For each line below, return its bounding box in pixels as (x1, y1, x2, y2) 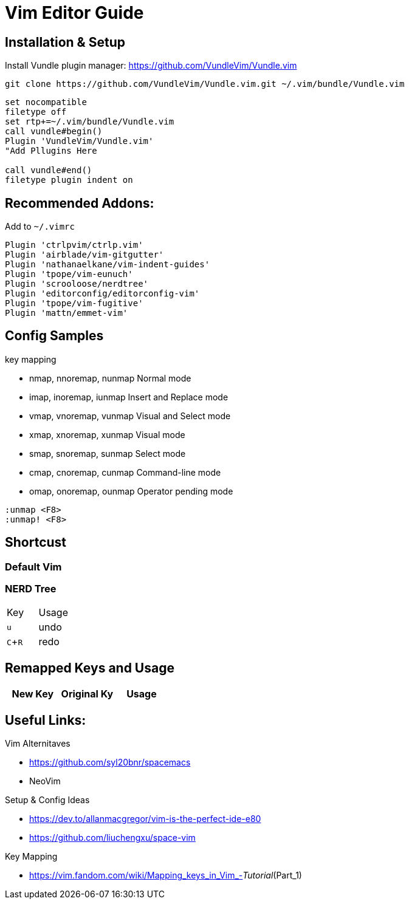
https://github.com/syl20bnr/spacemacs (29, 757, 191, 768)
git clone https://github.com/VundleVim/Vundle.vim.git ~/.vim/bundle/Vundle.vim (5, 79, 405, 89)
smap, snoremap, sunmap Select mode (29, 448, 186, 459)
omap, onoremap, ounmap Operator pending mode (29, 485, 233, 496)
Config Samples (5, 328, 104, 344)
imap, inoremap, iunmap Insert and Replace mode (29, 391, 229, 402)
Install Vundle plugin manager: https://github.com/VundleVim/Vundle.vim (5, 60, 297, 71)
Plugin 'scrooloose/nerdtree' (5, 279, 149, 289)
